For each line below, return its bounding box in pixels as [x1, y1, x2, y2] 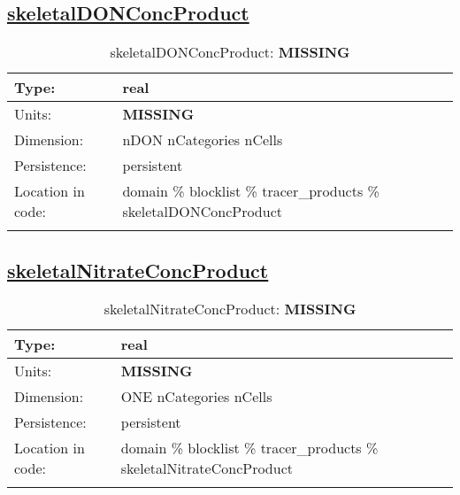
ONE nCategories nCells [120, 386, 272, 407]
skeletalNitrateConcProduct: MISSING [103, 298, 356, 320]
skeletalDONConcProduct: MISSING [110, 42, 350, 63]
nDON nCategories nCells [122, 129, 283, 151]
